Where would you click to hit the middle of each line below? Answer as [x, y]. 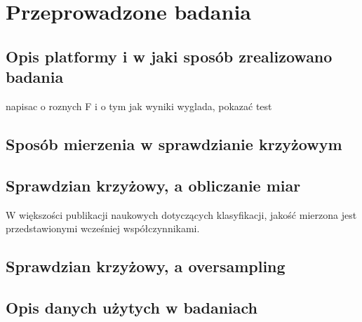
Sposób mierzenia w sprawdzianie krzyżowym [174, 143]
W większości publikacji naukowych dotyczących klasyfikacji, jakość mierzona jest [181, 214]
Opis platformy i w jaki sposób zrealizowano [169, 56]
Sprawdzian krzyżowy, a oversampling [146, 266]
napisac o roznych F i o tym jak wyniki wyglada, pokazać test [139, 106]
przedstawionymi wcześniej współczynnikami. [103, 228]
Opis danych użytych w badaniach [132, 307]
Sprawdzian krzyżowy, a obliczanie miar [153, 185]
